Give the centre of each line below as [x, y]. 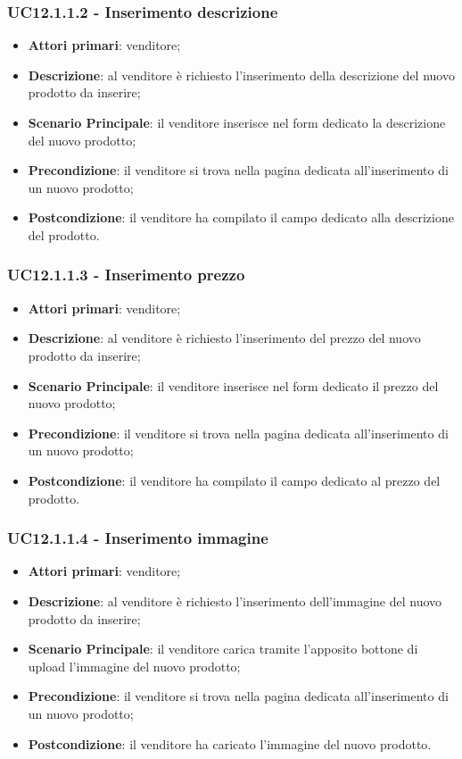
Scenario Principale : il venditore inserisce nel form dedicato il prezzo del [233, 385]
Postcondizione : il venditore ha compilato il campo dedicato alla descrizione [241, 217]
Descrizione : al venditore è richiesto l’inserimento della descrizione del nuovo [241, 75]
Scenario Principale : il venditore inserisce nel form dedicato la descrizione [237, 122]
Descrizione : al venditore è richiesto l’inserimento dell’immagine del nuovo [235, 601]
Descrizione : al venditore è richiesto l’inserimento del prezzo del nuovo [224, 338]
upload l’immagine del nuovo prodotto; [134, 666]
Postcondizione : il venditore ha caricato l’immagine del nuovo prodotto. [230, 743]
